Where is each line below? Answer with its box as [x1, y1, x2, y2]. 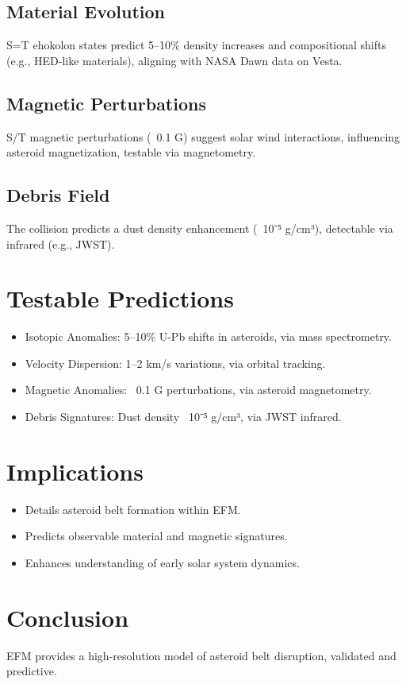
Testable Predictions [6, 282, 234, 315]
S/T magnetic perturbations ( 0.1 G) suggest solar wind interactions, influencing [6, 128, 400, 145]
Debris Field [6, 183, 110, 207]
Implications [6, 454, 144, 487]
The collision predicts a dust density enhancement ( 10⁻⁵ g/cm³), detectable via [6, 219, 393, 236]
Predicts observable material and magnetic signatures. [25, 527, 288, 544]
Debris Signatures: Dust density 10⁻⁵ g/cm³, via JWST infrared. [25, 408, 342, 425]
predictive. [6, 663, 57, 679]
